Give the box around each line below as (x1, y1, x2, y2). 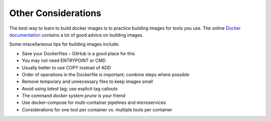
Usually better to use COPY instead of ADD (22, 64, 111, 70)
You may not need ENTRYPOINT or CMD (22, 58, 106, 64)
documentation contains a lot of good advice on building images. (9, 32, 144, 38)
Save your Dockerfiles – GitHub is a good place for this (22, 50, 135, 56)
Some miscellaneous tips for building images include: (9, 41, 120, 47)
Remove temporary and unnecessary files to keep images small (22, 78, 153, 85)
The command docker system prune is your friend (22, 93, 125, 99)
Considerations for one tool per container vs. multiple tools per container (22, 106, 173, 112)
